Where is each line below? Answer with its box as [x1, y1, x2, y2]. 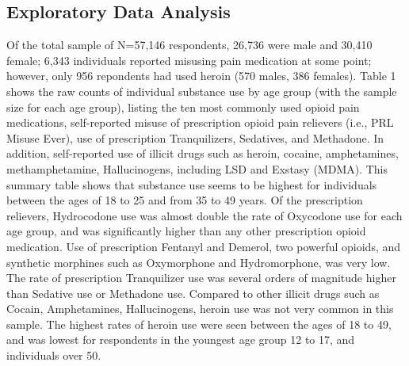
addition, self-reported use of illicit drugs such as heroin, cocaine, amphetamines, [6, 145, 399, 162]
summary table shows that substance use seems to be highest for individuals [6, 176, 377, 193]
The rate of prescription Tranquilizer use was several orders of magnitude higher [6, 269, 396, 286]
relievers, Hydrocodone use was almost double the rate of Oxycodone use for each [6, 207, 403, 223]
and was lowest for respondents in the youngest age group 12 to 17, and [6, 331, 355, 348]
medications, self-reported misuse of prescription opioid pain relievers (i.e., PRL [6, 114, 394, 131]
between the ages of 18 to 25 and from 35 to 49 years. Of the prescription [6, 192, 363, 208]
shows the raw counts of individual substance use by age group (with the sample [6, 82, 397, 99]
